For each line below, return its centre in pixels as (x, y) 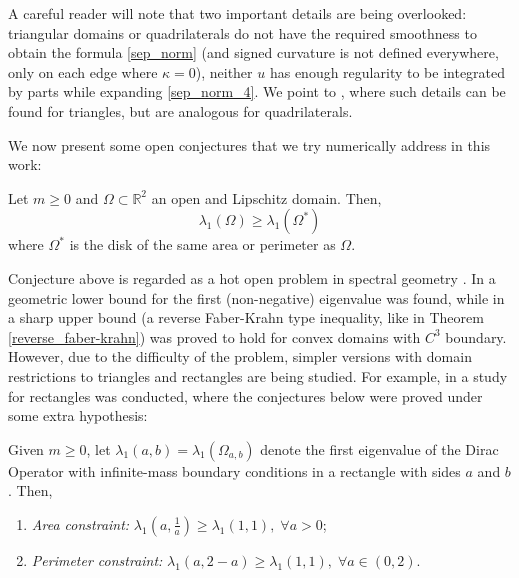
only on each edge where (83, 71)
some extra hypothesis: (78, 415)
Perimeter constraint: (97, 559)
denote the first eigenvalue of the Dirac (379, 448)
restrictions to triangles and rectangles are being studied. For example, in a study (258, 375)
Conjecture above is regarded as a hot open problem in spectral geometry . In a (252, 277)
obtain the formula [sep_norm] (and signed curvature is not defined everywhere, (253, 52)
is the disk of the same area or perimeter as (202, 244)
